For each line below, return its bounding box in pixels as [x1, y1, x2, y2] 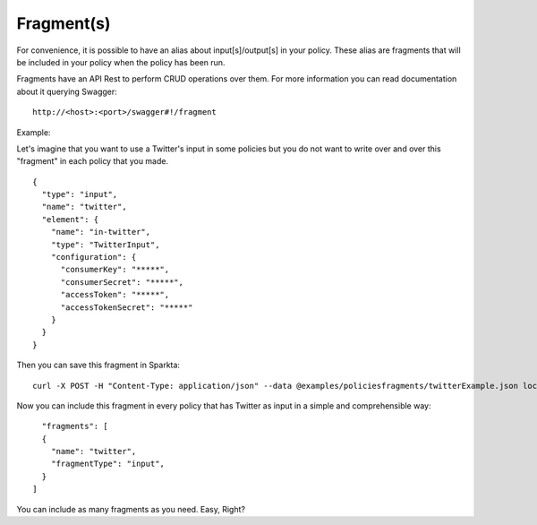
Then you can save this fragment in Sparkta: [16, 359, 181, 371]
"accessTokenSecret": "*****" [60, 302, 193, 313]
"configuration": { [50, 252, 137, 262]
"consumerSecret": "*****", [60, 277, 183, 287]
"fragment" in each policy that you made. [16, 156, 169, 167]
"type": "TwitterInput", [50, 239, 160, 250]
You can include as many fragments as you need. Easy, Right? [16, 503, 246, 514]
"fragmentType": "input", [50, 459, 166, 469]
